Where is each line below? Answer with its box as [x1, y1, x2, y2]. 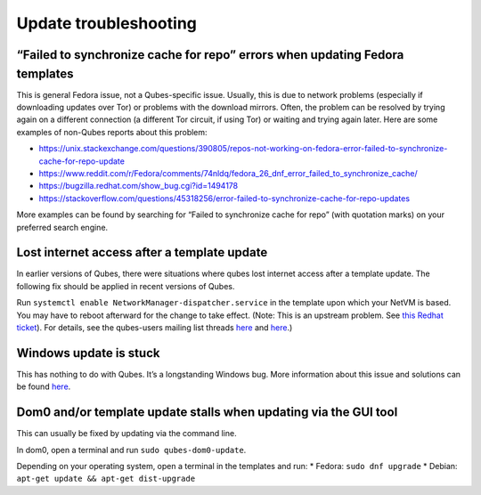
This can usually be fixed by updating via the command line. [16, 428, 237, 439]
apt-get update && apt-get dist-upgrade [16, 474, 196, 484]
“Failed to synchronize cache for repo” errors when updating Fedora [16, 47, 404, 62]
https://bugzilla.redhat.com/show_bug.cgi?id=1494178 [38, 181, 239, 191]
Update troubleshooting [16, 13, 198, 33]
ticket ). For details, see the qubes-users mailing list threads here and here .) [16, 322, 293, 333]
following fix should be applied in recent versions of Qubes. [16, 280, 235, 291]
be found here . [16, 381, 71, 392]
